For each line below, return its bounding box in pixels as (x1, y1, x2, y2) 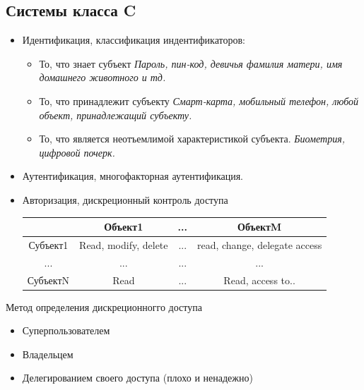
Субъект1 (28, 237, 69, 252)
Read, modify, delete (79, 237, 168, 252)
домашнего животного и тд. (39, 70, 166, 85)
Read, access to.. (223, 272, 295, 287)
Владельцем (22, 346, 74, 361)
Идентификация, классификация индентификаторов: (22, 32, 245, 47)
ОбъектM (237, 219, 282, 234)
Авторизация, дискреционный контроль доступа (22, 192, 228, 207)
